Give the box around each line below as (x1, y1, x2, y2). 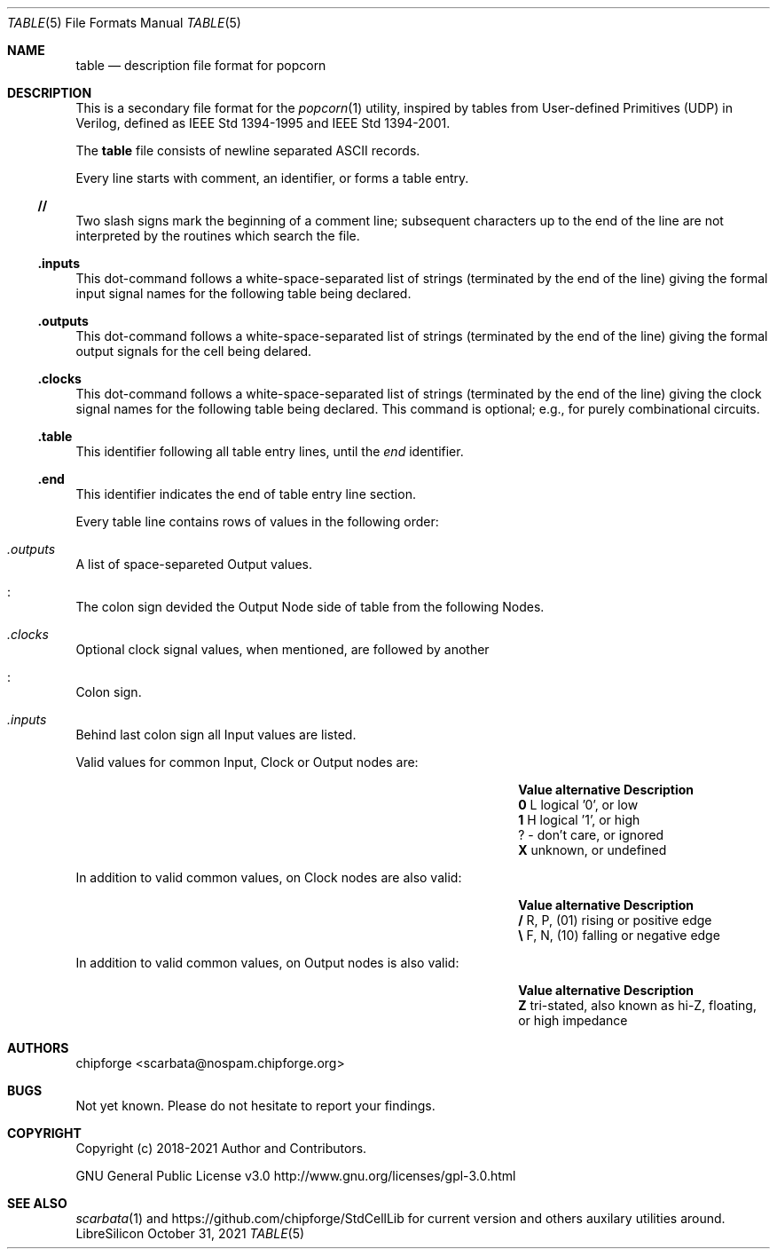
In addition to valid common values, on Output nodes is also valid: (75, 955, 459, 970)
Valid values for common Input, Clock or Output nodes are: (75, 754, 419, 770)
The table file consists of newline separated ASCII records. (75, 143, 420, 158)
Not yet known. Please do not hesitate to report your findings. (75, 1098, 436, 1113)
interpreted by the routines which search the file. (75, 228, 360, 243)
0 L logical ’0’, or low (518, 797, 639, 812)
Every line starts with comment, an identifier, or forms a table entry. (75, 170, 469, 186)
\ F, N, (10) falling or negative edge (518, 928, 720, 943)
